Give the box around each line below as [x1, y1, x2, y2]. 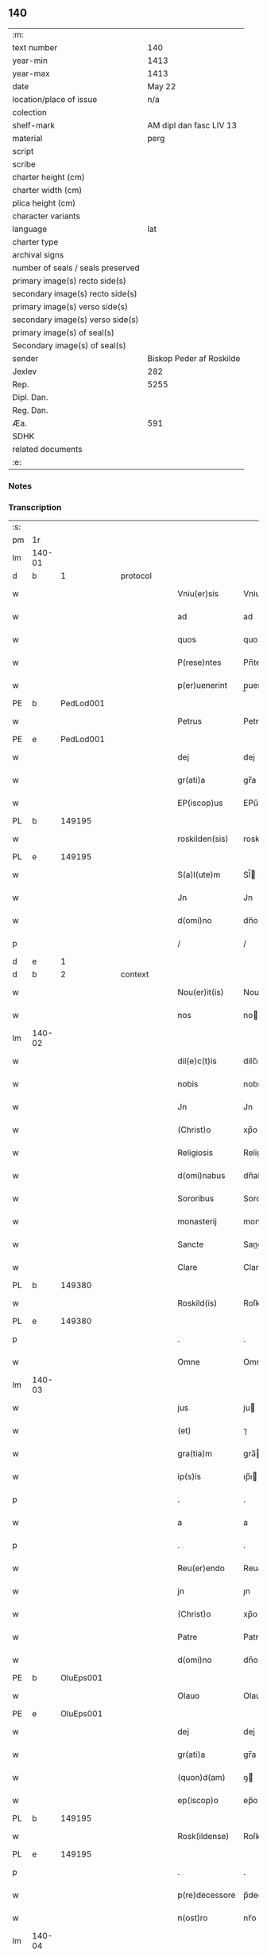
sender [12, 352, 39, 363]
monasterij [177, 1216, 217, 1227]
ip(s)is [177, 1471, 201, 1482]
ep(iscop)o [177, 1795, 219, 1806]
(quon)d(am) [177, 1772, 226, 1783]
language [12, 223, 48, 234]
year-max [12, 68, 50, 79]
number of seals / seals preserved [12, 262, 141, 273]
